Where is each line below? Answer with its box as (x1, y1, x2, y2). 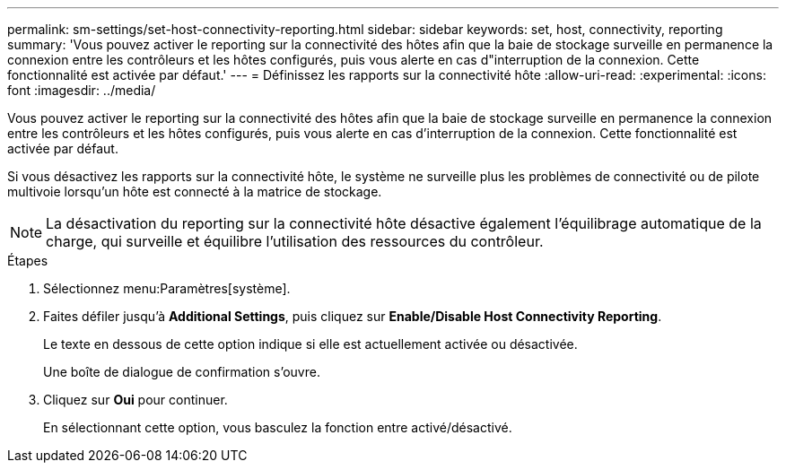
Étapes (7, 253, 48, 268)
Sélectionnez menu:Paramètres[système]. (43, 281, 291, 296)
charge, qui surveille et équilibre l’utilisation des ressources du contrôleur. (46, 232, 544, 250)
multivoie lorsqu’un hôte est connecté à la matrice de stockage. (7, 184, 382, 199)
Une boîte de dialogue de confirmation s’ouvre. (43, 364, 320, 379)
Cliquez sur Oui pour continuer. (43, 392, 228, 407)
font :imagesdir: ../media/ (7, 83, 156, 98)
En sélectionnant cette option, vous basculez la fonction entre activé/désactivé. (43, 420, 512, 435)
